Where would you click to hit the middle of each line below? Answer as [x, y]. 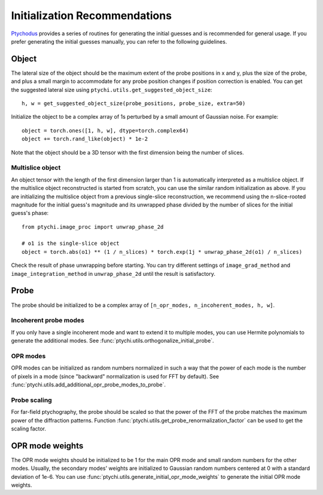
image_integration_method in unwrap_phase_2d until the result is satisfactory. [113, 273]
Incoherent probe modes [48, 321]
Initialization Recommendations [92, 16]
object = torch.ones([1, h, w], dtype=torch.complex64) [105, 130]
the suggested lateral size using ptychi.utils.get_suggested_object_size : [112, 90]
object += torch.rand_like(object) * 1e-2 [85, 139]
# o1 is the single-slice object [71, 244]
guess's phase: [30, 213]
